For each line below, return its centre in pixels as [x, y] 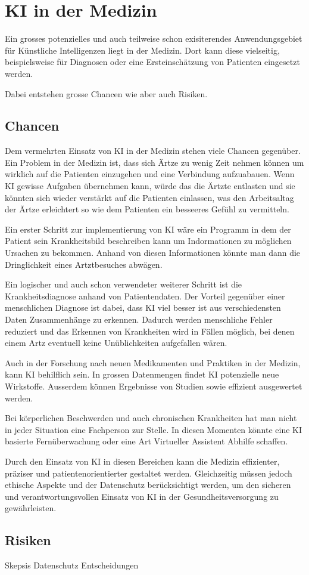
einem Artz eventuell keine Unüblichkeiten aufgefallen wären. [116, 343]
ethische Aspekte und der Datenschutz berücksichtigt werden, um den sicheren [148, 485]
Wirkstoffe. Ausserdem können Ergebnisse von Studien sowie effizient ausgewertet [154, 386]
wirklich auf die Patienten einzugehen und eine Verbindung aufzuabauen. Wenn [150, 174]
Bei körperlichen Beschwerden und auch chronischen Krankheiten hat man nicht [151, 418]
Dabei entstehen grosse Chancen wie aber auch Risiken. [106, 93]
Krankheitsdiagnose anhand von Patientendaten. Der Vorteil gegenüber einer [145, 296]
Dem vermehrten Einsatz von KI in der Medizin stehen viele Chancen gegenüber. [153, 151]
